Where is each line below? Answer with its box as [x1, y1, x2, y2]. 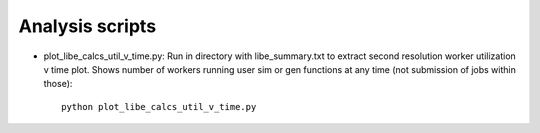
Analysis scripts [18, 15, 157, 37]
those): [43, 78, 73, 90]
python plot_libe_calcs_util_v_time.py [61, 101, 257, 112]
